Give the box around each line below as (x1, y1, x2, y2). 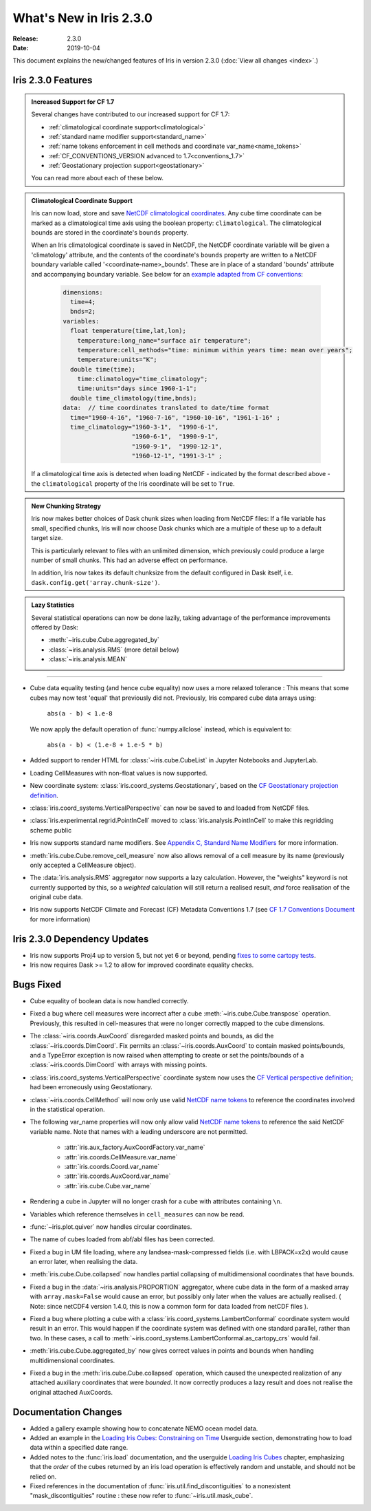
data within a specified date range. (30, 1444, 128, 1452)
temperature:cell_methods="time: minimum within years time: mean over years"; (77, 346, 353, 354)
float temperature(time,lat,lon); (69, 327, 187, 335)
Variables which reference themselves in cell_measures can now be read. (30, 1210, 245, 1218)
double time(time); (69, 365, 136, 373)
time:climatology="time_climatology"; (77, 375, 208, 383)
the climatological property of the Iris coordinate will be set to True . (31, 479, 235, 488)
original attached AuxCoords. (30, 1388, 113, 1396)
